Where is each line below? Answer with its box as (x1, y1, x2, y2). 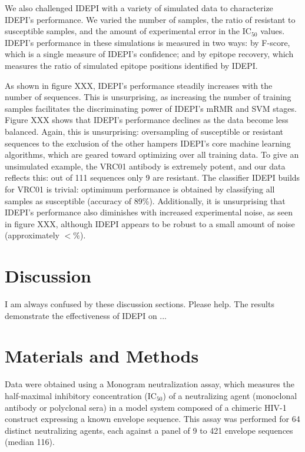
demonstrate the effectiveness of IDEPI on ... (5, 309, 167, 321)
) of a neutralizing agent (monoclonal (163, 389, 297, 401)
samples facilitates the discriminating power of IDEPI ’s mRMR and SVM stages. (5, 102, 297, 114)
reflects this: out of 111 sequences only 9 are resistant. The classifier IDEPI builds (5, 171, 300, 184)
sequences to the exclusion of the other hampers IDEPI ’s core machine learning (5, 137, 291, 149)
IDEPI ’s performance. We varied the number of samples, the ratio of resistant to (5, 13, 296, 25)
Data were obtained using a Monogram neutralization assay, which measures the (5, 378, 294, 390)
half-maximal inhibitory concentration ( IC (5, 389, 157, 401)
